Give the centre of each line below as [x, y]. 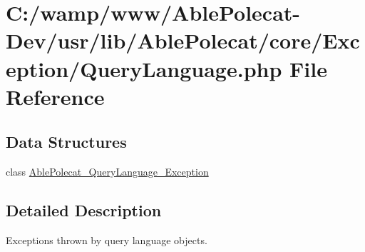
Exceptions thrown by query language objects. [107, 240]
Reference [55, 96]
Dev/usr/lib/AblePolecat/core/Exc [183, 40]
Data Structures [66, 142]
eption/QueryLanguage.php [144, 68]
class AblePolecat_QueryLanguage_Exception [107, 172]
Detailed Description [84, 210]
